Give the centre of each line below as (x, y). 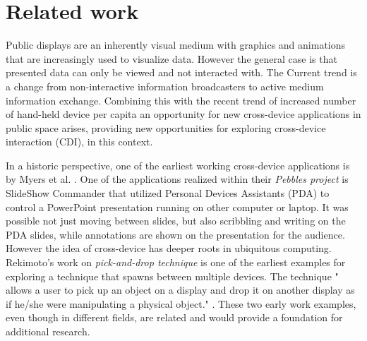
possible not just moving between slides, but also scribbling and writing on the (176, 221)
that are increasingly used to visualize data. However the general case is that (172, 58)
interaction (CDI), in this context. (79, 142)
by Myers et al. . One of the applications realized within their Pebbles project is (177, 179)
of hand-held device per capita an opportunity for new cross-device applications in (183, 114)
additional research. (48, 331)
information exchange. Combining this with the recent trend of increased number (181, 100)
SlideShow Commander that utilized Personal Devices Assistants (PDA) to (168, 193)
